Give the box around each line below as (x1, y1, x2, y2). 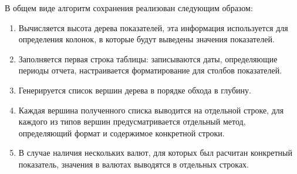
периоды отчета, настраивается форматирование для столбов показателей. (18, 64, 282, 76)
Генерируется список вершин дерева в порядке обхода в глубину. (18, 83, 251, 96)
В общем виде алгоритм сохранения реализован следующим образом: (5, 2, 253, 14)
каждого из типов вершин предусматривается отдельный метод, (18, 115, 246, 128)
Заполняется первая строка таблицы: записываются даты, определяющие (18, 52, 278, 65)
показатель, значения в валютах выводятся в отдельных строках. (18, 158, 249, 170)
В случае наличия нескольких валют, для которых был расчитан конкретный (18, 146, 293, 159)
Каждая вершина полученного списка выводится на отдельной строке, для (18, 103, 284, 116)
